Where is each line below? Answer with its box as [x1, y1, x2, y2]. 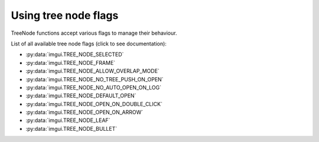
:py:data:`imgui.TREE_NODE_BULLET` [25, 125, 118, 132]
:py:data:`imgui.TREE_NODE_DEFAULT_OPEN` [25, 92, 136, 100]
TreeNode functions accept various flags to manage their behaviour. [11, 29, 177, 37]
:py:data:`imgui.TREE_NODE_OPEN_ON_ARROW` [25, 109, 144, 116]
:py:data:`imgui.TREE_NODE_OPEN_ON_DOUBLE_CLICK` [25, 100, 162, 107]
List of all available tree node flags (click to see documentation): [11, 40, 167, 47]
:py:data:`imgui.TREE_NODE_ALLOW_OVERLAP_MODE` [25, 68, 159, 75]
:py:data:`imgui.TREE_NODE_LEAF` [25, 117, 110, 124]
